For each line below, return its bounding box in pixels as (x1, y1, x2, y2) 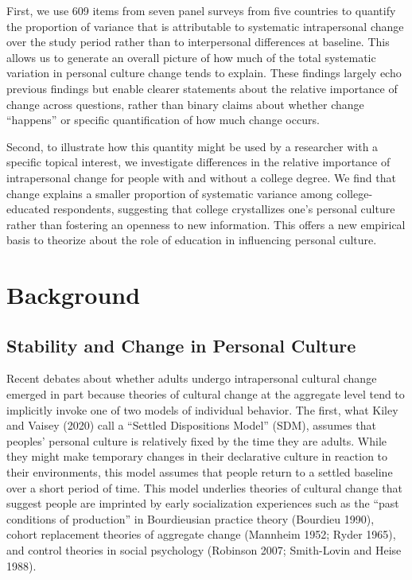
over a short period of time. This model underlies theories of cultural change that (6, 479, 402, 496)
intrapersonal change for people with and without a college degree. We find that (6, 169, 396, 185)
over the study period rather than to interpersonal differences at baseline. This (6, 33, 390, 50)
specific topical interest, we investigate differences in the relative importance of (6, 154, 391, 170)
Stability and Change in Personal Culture (6, 333, 356, 357)
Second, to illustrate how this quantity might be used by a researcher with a (6, 138, 379, 154)
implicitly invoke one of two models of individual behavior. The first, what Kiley (6, 401, 398, 418)
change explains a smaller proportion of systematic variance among (6, 185, 333, 201)
